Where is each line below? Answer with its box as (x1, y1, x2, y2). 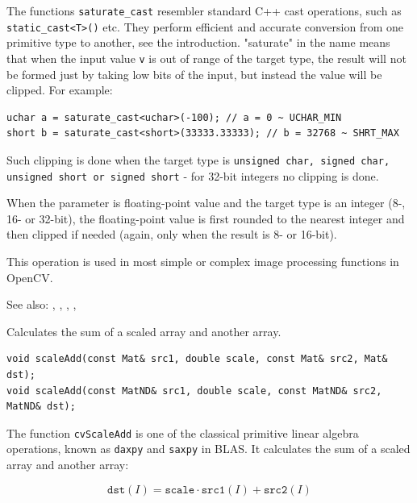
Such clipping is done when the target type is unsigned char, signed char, (6, 151, 390, 168)
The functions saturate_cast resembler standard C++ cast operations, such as (6, 2, 402, 19)
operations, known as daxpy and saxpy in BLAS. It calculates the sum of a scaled (6, 440, 411, 457)
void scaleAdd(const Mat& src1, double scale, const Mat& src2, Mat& (6, 353, 388, 365)
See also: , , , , (6, 296, 77, 313)
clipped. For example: (6, 81, 113, 98)
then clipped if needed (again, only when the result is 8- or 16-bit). (6, 226, 337, 243)
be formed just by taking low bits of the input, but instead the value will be (6, 65, 382, 82)
